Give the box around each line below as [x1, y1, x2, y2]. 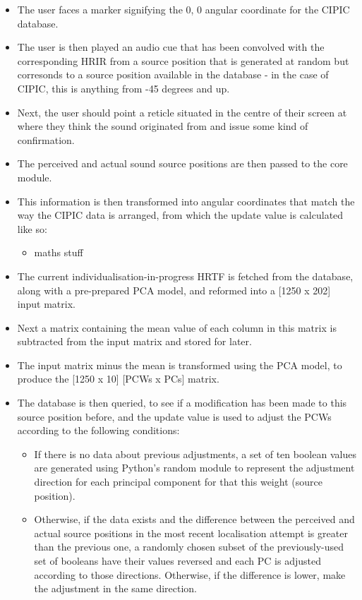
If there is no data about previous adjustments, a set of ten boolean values [34, 446, 356, 461]
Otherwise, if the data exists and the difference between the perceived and [34, 512, 355, 527]
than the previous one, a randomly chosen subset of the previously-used [34, 539, 344, 554]
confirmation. [17, 132, 75, 147]
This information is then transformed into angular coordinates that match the [17, 193, 355, 208]
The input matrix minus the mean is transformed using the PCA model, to [17, 357, 342, 372]
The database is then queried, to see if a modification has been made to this [17, 395, 347, 410]
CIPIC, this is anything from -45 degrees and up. [17, 80, 230, 95]
